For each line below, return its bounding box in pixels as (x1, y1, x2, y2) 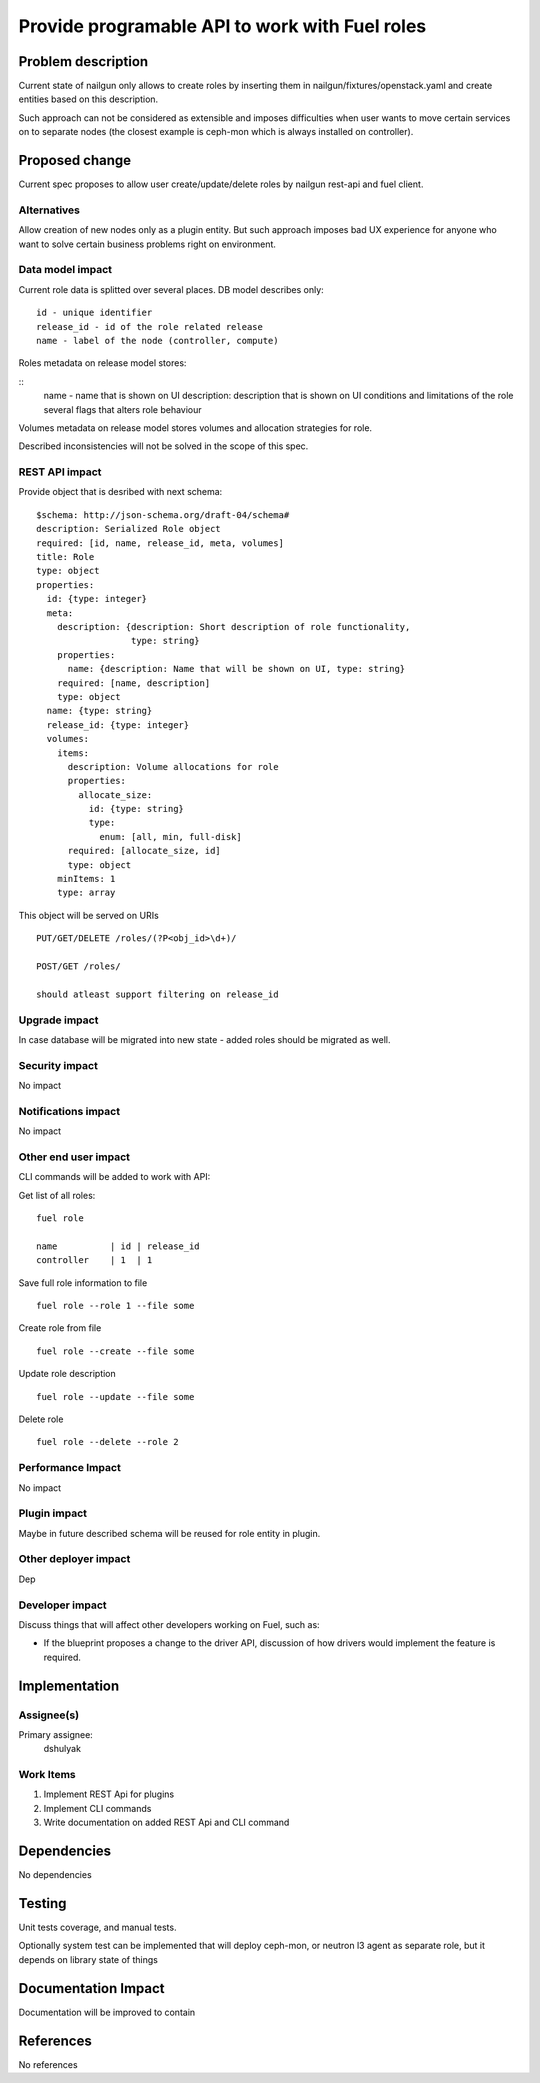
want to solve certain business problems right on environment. (18, 238, 277, 250)
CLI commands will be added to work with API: (18, 1171, 211, 1183)
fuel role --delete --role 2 (36, 1436, 179, 1448)
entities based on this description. (18, 93, 159, 105)
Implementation (18, 1677, 120, 1694)
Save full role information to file (18, 1276, 148, 1289)
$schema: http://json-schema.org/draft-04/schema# (36, 509, 290, 520)
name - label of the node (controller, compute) (36, 335, 279, 346)
